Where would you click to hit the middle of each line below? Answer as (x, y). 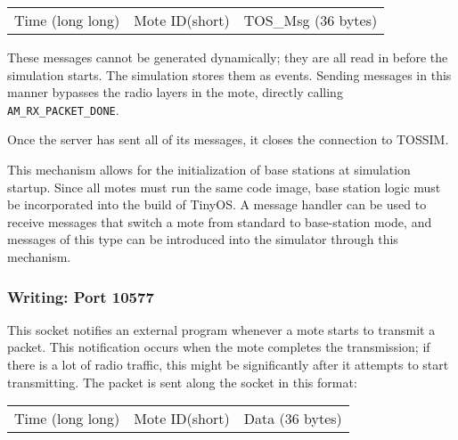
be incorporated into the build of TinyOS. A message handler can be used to (217, 204)
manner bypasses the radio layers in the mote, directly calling (175, 92)
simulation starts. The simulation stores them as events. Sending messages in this (229, 74)
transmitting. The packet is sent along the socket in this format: (182, 382)
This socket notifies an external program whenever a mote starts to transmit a (221, 329)
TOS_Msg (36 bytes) (311, 20)
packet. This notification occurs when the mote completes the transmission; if (219, 347)
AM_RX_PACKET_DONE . (63, 109)
